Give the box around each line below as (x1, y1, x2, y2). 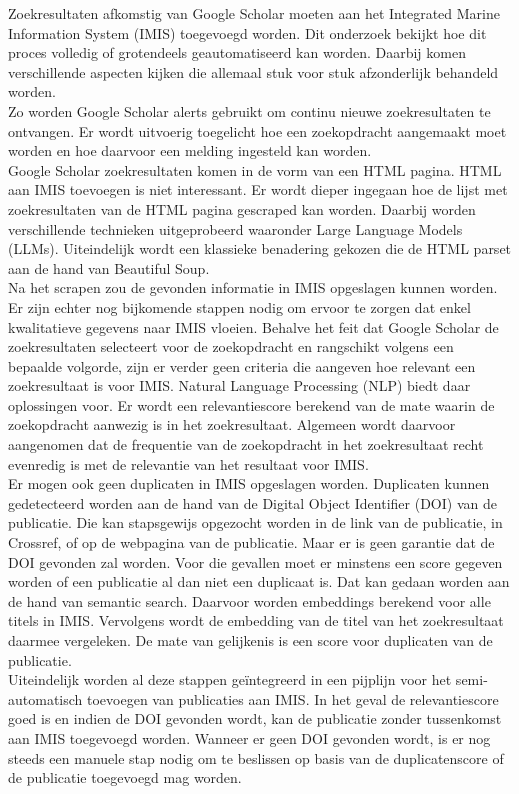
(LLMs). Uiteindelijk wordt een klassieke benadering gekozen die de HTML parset (8, 238, 512, 259)
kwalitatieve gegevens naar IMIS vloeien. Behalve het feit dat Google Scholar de (8, 316, 499, 337)
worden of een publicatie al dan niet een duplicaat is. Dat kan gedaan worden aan (8, 571, 510, 592)
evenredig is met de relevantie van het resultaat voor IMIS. (8, 453, 369, 474)
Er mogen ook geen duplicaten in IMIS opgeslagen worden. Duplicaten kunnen (8, 473, 490, 494)
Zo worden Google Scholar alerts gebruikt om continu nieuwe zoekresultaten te (8, 100, 491, 121)
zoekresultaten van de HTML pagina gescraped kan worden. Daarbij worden (8, 198, 476, 219)
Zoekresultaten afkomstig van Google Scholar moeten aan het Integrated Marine (8, 3, 500, 23)
